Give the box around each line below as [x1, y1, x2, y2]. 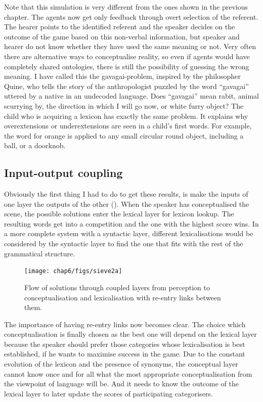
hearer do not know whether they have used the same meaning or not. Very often [4, 41, 256, 52]
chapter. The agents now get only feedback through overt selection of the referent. [4, 11, 258, 22]
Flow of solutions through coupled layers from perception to [24, 282, 210, 292]
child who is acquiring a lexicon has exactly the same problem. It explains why [4, 110, 248, 121]
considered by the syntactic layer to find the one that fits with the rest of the [4, 238, 243, 249]
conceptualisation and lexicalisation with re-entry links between [24, 292, 221, 302]
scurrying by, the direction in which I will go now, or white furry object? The [4, 100, 244, 111]
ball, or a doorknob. [4, 140, 66, 151]
